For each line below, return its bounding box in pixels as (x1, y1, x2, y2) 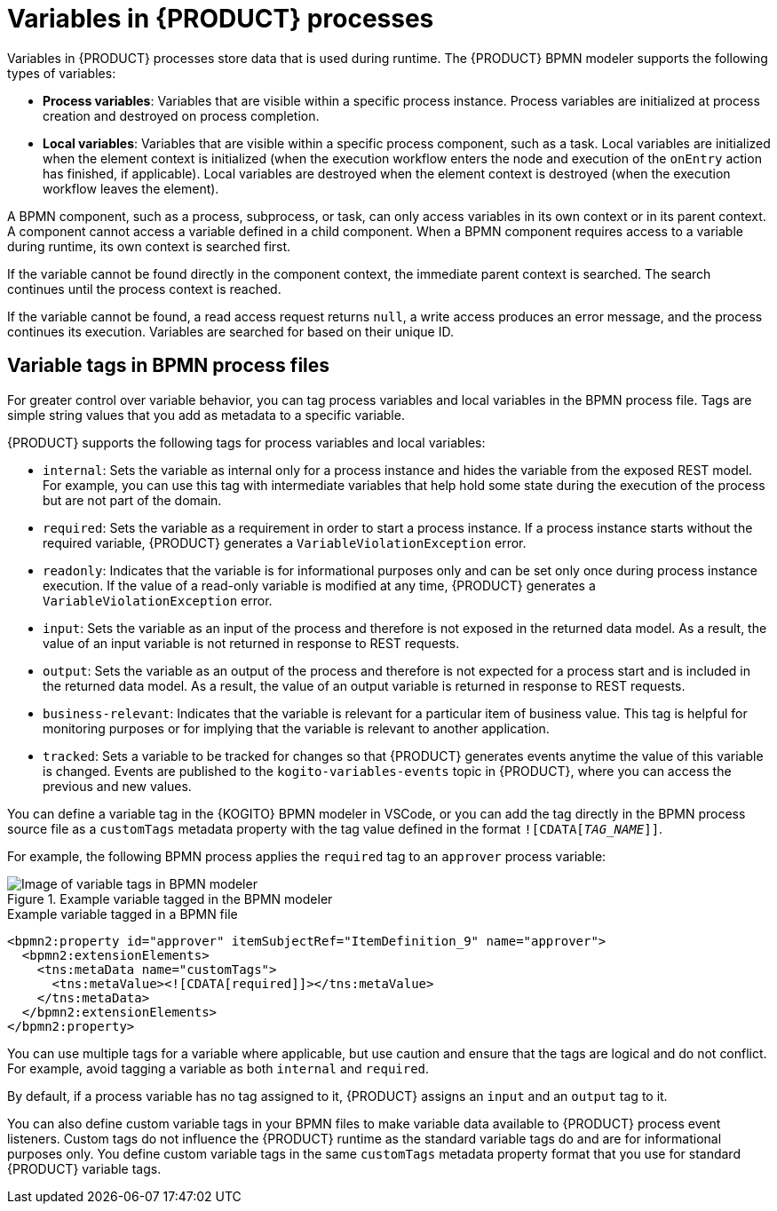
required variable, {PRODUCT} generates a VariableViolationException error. (43, 534, 527, 550)
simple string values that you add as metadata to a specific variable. (7, 407, 405, 423)
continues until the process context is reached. (7, 281, 281, 297)
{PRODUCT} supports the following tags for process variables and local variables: (7, 434, 486, 450)
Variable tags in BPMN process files (7, 354, 330, 377)
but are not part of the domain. (43, 492, 222, 508)
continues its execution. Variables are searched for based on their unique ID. (7, 323, 454, 339)
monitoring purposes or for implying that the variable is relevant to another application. (43, 720, 550, 736)
